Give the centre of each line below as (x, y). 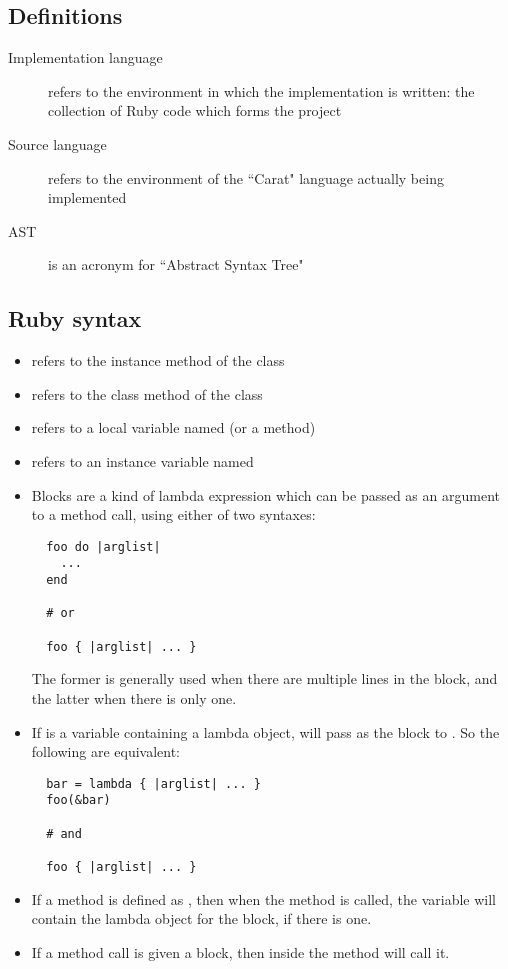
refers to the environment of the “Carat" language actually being (246, 177)
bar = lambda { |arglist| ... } (153, 783)
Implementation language (85, 57)
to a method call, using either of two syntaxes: (173, 514)
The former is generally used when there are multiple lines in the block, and (264, 678)
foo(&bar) (78, 800)
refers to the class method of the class (147, 393)
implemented (87, 197)
